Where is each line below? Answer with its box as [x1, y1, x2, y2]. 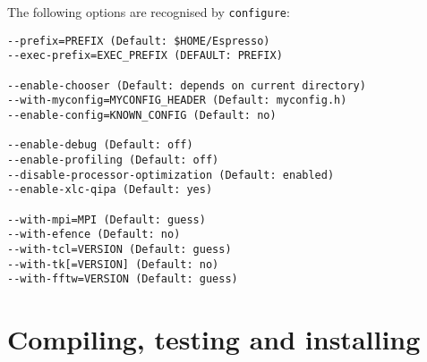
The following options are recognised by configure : [7, 3, 290, 21]
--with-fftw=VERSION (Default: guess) [7, 273, 238, 286]
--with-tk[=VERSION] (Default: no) [7, 257, 219, 271]
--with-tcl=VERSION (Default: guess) [7, 242, 232, 256]
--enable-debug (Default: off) [7, 139, 193, 152]
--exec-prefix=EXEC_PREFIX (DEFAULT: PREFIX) [7, 49, 283, 63]
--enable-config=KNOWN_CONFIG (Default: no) [7, 108, 277, 122]
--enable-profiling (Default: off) [7, 153, 219, 166]
